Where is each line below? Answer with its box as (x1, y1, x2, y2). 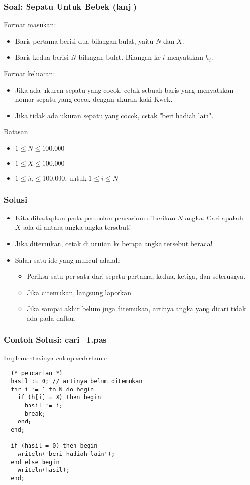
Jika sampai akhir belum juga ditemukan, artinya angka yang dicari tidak (27, 303, 246, 313)
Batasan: (4, 126, 30, 137)
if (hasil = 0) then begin (11, 442, 98, 450)
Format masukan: (4, 19, 56, 30)
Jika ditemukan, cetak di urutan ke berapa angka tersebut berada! (15, 238, 213, 248)
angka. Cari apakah (185, 212, 243, 222)
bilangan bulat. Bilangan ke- (78, 52, 163, 62)
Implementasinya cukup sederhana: (4, 352, 108, 362)
